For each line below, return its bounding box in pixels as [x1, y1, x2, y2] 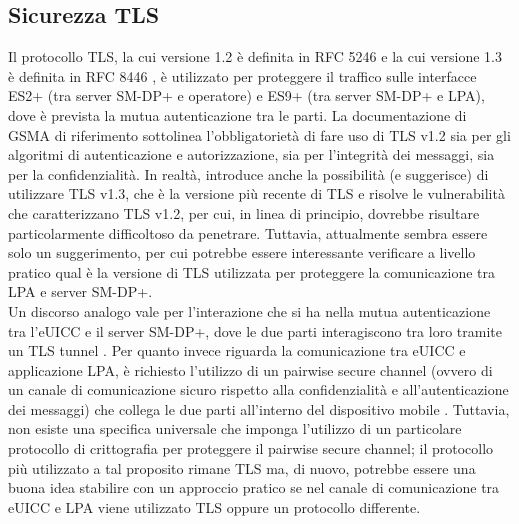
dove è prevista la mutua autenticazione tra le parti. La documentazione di [8, 104, 467, 125]
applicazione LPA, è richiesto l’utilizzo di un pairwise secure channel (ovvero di [8, 359, 493, 380]
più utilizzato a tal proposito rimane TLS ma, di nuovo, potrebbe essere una [8, 457, 476, 478]
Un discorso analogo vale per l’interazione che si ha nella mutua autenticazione [8, 300, 491, 321]
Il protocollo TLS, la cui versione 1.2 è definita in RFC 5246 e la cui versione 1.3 [8, 46, 502, 67]
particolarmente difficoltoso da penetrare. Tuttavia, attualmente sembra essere [8, 222, 488, 243]
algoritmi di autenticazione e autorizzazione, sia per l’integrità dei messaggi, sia [8, 144, 495, 165]
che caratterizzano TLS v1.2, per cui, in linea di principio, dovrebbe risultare [8, 202, 480, 223]
